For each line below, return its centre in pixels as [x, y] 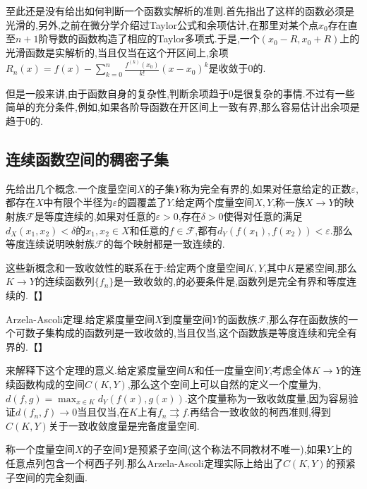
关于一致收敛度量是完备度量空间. [124, 425]
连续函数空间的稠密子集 [87, 159]
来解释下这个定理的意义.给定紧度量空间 [96, 370]
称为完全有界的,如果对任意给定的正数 [266, 188]
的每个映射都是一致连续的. [164, 244]
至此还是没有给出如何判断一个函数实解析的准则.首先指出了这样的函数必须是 [180, 11]
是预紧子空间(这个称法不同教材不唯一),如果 [227, 449]
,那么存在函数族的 [307, 319]
